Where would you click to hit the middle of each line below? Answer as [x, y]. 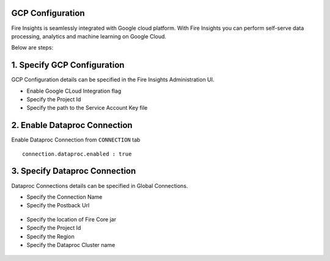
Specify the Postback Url [58, 206]
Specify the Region [50, 236]
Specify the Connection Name [64, 197]
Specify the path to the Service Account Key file [87, 108]
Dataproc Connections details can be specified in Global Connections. [100, 185]
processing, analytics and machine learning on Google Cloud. [89, 36]
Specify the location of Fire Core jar [71, 219]
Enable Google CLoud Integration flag [74, 91]
